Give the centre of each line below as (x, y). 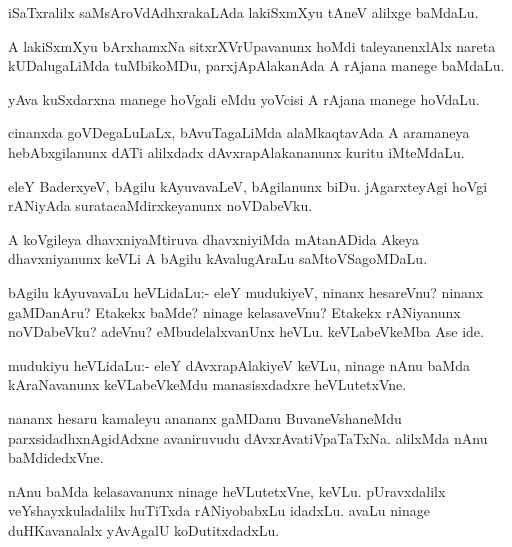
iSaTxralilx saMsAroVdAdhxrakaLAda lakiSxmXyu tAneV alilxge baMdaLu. (243, 12)
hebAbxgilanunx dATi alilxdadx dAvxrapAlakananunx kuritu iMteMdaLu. (236, 151)
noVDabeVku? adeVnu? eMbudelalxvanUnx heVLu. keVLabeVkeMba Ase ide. (246, 331)
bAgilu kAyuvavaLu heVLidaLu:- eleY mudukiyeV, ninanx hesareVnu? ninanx (246, 291)
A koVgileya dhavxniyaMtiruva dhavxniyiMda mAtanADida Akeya (213, 238)
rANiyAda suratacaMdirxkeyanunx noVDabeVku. (160, 205)
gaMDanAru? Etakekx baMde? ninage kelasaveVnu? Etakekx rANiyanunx (234, 311)
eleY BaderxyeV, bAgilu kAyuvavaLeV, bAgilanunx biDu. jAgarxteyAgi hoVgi (248, 185)
